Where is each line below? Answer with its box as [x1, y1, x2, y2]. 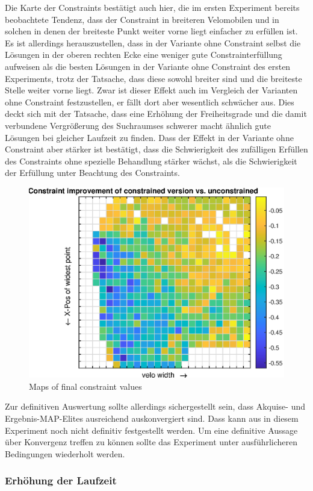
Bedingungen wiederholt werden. [5, 447, 125, 460]
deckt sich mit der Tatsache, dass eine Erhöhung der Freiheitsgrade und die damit [5, 107, 307, 120]
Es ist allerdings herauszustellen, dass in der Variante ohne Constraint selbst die [5, 36, 301, 49]
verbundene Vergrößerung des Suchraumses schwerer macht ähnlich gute [5, 119, 271, 131]
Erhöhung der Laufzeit [5, 473, 117, 488]
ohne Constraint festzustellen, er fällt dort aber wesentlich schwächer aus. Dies [5, 95, 294, 108]
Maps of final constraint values [29, 380, 142, 392]
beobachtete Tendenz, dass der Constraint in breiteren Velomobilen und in [5, 13, 279, 25]
